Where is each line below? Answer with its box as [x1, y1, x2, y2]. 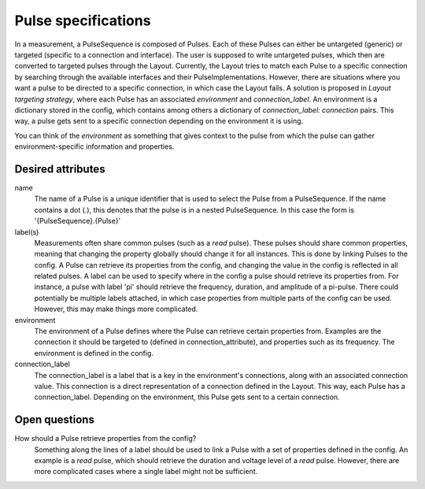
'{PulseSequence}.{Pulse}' [34, 217, 121, 226]
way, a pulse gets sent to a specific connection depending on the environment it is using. [14, 117, 304, 126]
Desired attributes [14, 162, 105, 176]
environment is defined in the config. [34, 348, 153, 357]
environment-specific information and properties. [14, 142, 175, 151]
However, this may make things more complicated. [34, 304, 198, 314]
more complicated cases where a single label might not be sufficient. [34, 467, 258, 476]
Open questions [14, 413, 94, 427]
